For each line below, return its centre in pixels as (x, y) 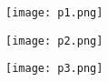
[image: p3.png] (54, 69)
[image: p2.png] (54, 41)
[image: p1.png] (54, 13)
